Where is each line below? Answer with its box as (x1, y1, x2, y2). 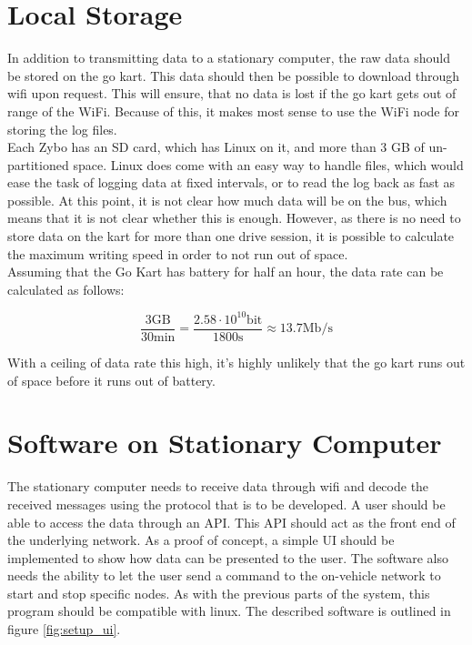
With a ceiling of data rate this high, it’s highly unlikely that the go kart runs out (7, 353, 466, 371)
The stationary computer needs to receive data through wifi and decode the (7, 477, 429, 496)
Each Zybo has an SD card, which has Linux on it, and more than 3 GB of (7, 137, 425, 156)
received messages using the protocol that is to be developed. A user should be (7, 494, 446, 513)
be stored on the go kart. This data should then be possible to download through (7, 66, 460, 85)
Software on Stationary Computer (7, 424, 442, 461)
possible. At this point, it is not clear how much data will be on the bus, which (7, 190, 447, 209)
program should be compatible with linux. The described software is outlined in (7, 601, 451, 620)
